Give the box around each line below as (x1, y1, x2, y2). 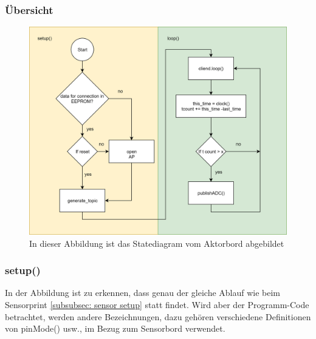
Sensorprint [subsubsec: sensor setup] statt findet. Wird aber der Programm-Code (5, 298, 309, 311)
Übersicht (5, 2, 53, 17)
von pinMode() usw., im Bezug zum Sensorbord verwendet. (5, 322, 225, 335)
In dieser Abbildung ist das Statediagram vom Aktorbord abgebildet (29, 237, 284, 249)
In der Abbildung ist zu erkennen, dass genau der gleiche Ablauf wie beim (5, 286, 281, 299)
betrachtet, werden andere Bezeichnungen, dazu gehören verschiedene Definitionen (5, 310, 311, 323)
